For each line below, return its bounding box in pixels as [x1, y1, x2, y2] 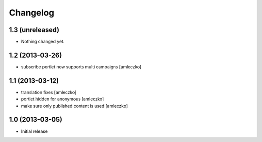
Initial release [21, 128, 48, 134]
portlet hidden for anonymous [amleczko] [21, 96, 104, 102]
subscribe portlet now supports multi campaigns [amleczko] [21, 63, 142, 70]
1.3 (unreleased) [9, 26, 60, 34]
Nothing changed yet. [21, 39, 65, 45]
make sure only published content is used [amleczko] [21, 103, 128, 109]
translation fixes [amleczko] [21, 89, 77, 95]
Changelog [9, 7, 54, 18]
